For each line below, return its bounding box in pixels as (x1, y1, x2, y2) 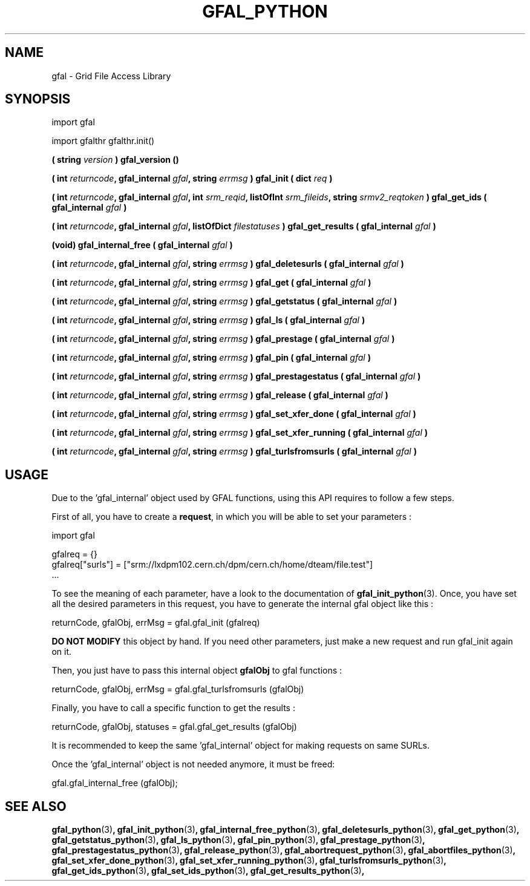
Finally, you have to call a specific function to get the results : (51, 703, 295, 714)
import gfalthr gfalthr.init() (51, 136, 155, 146)
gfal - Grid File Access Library (51, 70, 171, 81)
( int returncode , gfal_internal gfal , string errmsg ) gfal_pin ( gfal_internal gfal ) (51, 352, 371, 363)
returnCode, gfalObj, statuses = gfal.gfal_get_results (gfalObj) (51, 721, 297, 732)
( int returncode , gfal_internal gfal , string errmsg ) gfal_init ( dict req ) (51, 173, 333, 184)
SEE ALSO (5, 798, 67, 814)
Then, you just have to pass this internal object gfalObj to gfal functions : (51, 665, 342, 676)
